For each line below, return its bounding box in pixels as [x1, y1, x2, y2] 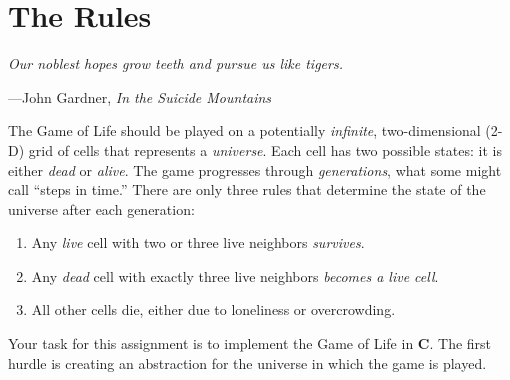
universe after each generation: [8, 198, 195, 219]
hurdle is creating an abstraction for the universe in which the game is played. [8, 352, 487, 373]
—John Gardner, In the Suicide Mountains [8, 86, 272, 107]
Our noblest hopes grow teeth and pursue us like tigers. [8, 53, 343, 74]
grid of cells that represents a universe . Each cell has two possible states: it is [28, 139, 502, 160]
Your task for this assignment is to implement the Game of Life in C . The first [8, 333, 492, 354]
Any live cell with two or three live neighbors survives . [31, 232, 365, 253]
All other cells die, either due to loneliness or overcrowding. [31, 299, 396, 320]
